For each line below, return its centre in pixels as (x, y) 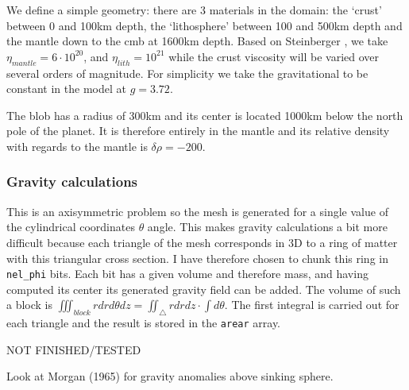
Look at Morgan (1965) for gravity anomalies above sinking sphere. (170, 376)
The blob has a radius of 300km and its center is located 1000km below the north (205, 115)
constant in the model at (66, 89)
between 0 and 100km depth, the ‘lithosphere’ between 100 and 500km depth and (204, 25)
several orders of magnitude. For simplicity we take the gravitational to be (187, 73)
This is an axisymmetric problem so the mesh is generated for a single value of (197, 211)
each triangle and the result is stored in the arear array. (144, 323)
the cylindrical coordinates (71, 227)
